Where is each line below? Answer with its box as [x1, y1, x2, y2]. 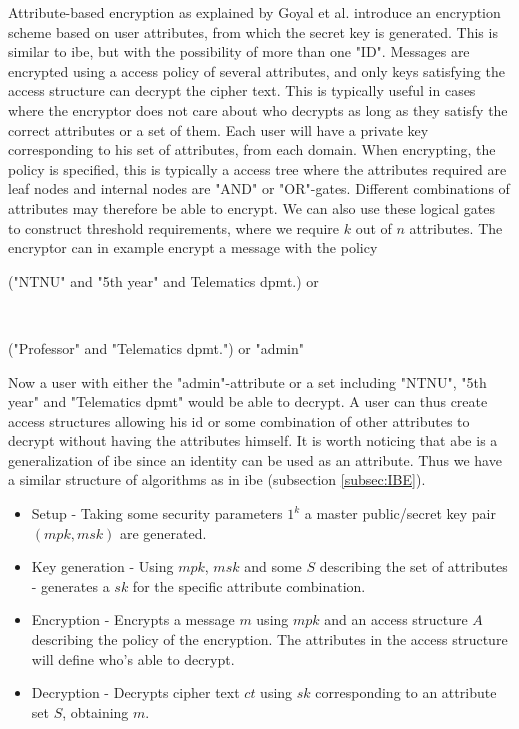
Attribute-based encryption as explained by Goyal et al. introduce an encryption [8, 2, 501, 22]
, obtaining [62, 701, 129, 722]
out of [355, 217, 392, 238]
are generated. [119, 522, 207, 543]
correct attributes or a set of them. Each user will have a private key [8, 119, 429, 140]
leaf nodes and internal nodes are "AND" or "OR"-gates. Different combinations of [8, 178, 510, 199]
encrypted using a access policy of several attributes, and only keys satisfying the [8, 60, 505, 81]
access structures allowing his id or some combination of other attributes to [8, 410, 470, 431]
